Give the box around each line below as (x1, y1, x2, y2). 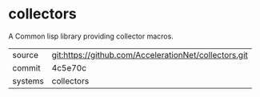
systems (12, 75, 44, 87)
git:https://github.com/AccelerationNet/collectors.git (51, 49, 248, 60)
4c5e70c (51, 62, 86, 73)
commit (12, 62, 41, 73)
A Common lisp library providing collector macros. (8, 31, 174, 41)
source (12, 49, 38, 60)
